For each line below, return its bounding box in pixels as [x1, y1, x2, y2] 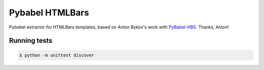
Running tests [9, 37, 53, 45]
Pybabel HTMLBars [9, 7, 89, 18]
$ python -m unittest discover [19, 52, 95, 58]
